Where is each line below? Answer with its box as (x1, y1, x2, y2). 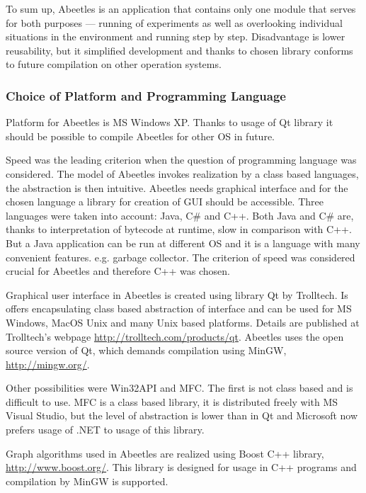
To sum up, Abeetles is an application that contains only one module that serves (6, 1, 356, 16)
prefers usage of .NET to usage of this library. (6, 422, 205, 437)
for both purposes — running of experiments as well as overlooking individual (6, 15, 343, 30)
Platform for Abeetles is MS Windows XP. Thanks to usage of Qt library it (6, 115, 333, 130)
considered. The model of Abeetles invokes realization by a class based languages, (6, 166, 359, 181)
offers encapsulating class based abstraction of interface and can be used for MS (6, 301, 352, 316)
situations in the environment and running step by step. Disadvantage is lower (6, 29, 345, 44)
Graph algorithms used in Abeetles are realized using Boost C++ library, (6, 446, 324, 460)
